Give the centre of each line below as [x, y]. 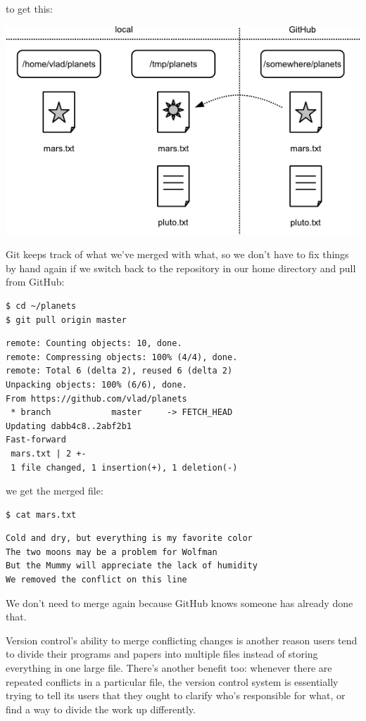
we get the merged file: [55, 491]
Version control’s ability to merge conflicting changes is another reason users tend [182, 640]
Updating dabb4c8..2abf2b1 [69, 426]
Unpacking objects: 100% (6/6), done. [96, 384]
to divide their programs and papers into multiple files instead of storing [162, 654]
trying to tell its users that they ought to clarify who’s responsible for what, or [176, 695]
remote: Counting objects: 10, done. [94, 344]
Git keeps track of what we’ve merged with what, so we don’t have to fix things [177, 254]
